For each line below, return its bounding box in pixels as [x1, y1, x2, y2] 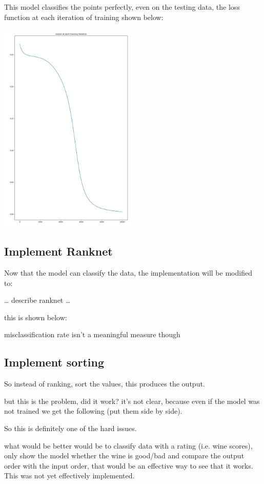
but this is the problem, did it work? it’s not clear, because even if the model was [4, 395, 260, 406]
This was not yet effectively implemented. [4, 470, 135, 481]
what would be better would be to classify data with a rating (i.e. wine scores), [4, 440, 253, 451]
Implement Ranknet [4, 243, 113, 259]
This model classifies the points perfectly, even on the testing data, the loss [4, 2, 240, 12]
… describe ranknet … [4, 295, 71, 305]
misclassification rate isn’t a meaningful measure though [4, 329, 180, 340]
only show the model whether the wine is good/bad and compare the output [4, 450, 245, 461]
